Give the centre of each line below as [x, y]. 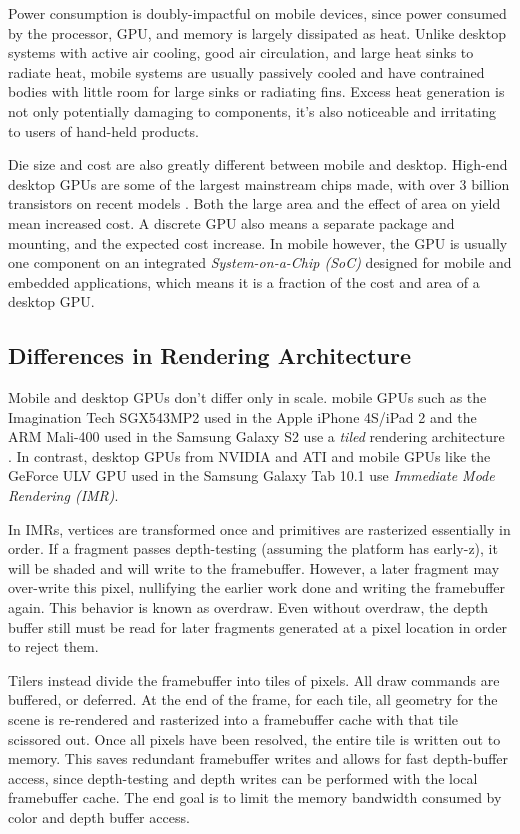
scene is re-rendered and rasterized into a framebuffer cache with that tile [233, 719]
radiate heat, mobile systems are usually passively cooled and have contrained [246, 71]
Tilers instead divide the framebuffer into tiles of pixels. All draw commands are [254, 679]
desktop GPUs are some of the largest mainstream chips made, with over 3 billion [259, 183]
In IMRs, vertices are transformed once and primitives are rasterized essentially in [259, 528]
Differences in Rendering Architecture [210, 355]
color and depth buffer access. [99, 816]
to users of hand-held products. [103, 130]
